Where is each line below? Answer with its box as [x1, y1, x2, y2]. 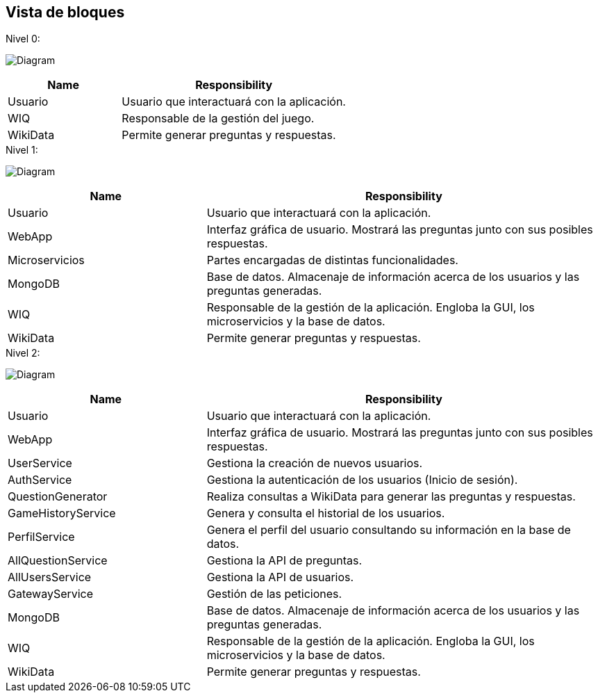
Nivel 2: [6, 347, 40, 359]
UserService [8, 456, 72, 471]
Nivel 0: [6, 33, 40, 45]
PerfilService [8, 530, 75, 544]
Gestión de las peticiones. [206, 587, 342, 601]
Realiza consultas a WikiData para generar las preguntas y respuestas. [206, 489, 576, 504]
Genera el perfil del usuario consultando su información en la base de [206, 523, 571, 537]
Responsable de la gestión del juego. [122, 111, 315, 126]
